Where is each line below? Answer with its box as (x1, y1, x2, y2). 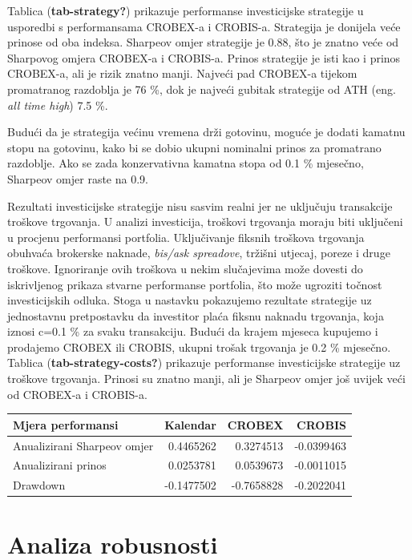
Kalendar (164, 416, 216, 433)
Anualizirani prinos (13, 457, 107, 473)
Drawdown (13, 477, 66, 494)
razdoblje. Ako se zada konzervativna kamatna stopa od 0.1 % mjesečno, (7, 155, 364, 171)
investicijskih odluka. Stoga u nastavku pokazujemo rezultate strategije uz (7, 292, 372, 308)
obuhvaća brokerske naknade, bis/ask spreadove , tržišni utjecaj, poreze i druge (7, 244, 390, 261)
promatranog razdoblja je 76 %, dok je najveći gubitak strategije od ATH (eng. (7, 80, 396, 97)
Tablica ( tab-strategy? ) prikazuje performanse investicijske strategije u (7, 2, 364, 18)
